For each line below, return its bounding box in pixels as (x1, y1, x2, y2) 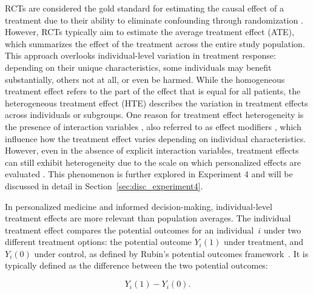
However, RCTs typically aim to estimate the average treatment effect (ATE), (5, 25, 294, 38)
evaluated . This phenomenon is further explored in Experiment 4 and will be (5, 168, 293, 180)
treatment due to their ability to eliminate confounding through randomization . (5, 13, 303, 26)
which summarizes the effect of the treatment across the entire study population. (5, 37, 305, 50)
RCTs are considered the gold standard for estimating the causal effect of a (5, 2, 284, 14)
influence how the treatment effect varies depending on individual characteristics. (5, 132, 306, 145)
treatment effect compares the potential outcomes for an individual (5, 223, 254, 236)
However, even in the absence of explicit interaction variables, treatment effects (5, 144, 299, 157)
